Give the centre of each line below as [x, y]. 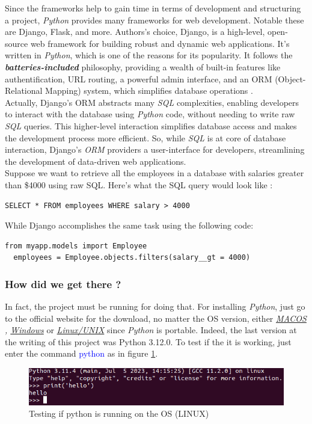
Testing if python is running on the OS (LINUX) [119, 413]
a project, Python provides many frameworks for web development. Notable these [154, 20]
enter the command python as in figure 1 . [81, 353]
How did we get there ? [63, 284]
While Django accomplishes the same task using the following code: [129, 225]
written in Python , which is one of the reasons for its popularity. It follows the [149, 55]
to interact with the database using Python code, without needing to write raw [150, 114]
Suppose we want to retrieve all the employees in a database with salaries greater [154, 173]
